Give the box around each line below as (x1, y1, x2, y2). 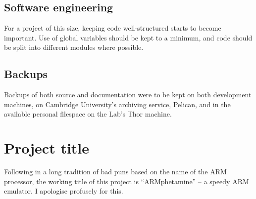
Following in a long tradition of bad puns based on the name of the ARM (4, 166, 227, 177)
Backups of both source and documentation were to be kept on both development (4, 89, 252, 100)
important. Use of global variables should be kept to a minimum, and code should (4, 32, 253, 42)
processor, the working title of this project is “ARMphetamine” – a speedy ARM (4, 176, 249, 186)
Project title (4, 138, 90, 158)
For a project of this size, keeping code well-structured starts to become (4, 23, 221, 33)
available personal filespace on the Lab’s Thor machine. (4, 109, 172, 119)
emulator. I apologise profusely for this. (4, 186, 123, 196)
